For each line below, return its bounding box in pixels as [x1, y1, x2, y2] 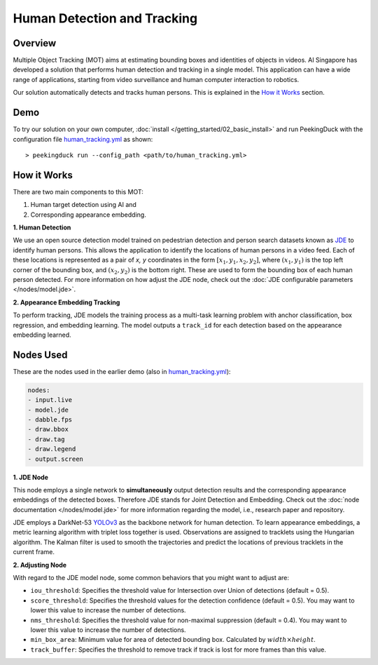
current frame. [13, 548, 55, 556]
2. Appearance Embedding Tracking [13, 298, 120, 307]
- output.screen [27, 455, 84, 463]
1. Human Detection [13, 223, 71, 231]
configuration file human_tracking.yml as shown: [13, 135, 153, 143]
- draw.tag [27, 435, 65, 443]
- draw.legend [27, 445, 76, 453]
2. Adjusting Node [13, 560, 66, 569]
